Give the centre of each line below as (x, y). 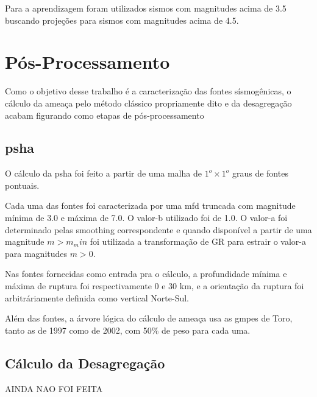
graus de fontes (260, 173)
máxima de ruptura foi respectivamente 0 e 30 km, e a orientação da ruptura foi (155, 286)
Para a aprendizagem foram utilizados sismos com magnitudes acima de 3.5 (146, 8)
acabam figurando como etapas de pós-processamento (105, 115)
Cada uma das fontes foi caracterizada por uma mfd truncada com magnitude (150, 206)
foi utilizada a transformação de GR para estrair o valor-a (198, 241)
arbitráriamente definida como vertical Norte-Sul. (97, 297)
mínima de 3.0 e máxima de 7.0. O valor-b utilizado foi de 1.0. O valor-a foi (146, 218)
